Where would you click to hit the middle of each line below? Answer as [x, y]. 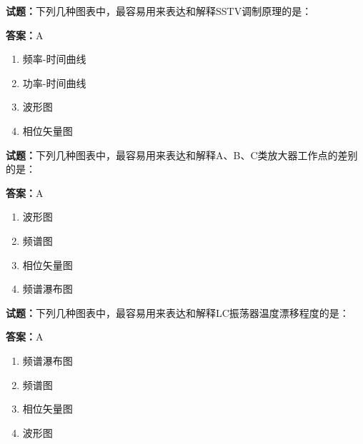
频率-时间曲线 [54, 59]
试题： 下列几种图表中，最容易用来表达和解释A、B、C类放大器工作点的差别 [182, 155]
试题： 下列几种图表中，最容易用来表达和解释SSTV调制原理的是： [159, 11]
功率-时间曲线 [54, 82]
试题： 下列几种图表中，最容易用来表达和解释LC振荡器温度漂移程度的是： [178, 312]
